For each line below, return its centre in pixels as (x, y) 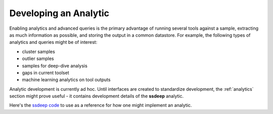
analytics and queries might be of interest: (53, 42)
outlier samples (38, 59)
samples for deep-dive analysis (55, 66)
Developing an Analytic (59, 13)
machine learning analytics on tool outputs (66, 80)
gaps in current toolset (45, 73)
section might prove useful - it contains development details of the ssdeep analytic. (97, 96)
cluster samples (38, 51)
